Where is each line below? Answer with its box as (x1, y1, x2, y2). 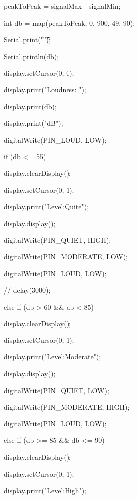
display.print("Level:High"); (4, 485, 86, 496)
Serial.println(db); (4, 51, 59, 61)
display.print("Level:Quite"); (4, 201, 89, 212)
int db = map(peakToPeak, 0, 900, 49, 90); (4, 17, 135, 28)
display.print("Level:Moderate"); (4, 351, 101, 362)
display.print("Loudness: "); (4, 84, 86, 94)
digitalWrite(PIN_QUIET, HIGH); (4, 235, 111, 245)
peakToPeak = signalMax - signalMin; (4, 1, 121, 11)
